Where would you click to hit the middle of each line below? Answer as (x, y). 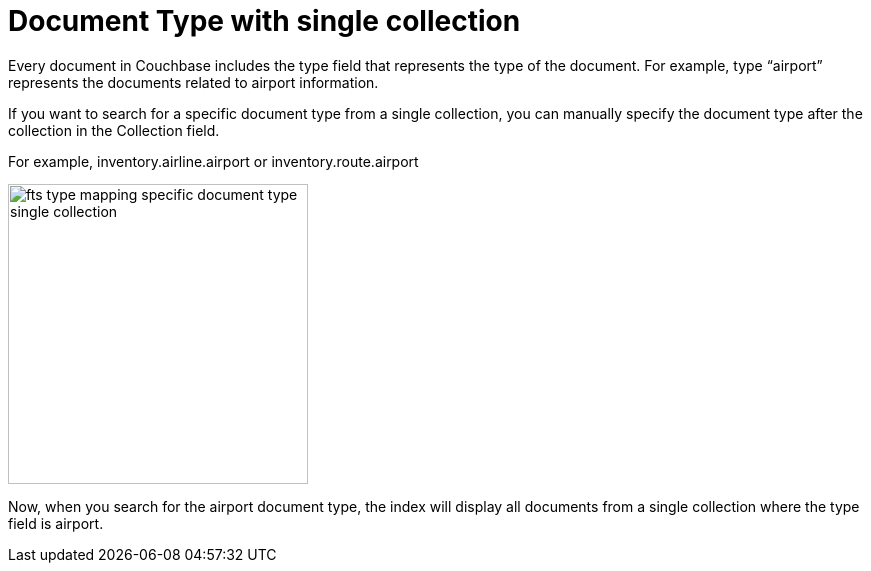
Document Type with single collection (264, 21)
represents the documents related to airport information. (193, 82)
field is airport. (56, 523)
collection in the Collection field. (114, 130)
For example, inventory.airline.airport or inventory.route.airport (213, 161)
